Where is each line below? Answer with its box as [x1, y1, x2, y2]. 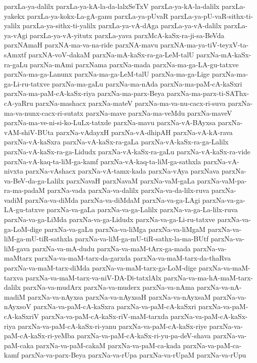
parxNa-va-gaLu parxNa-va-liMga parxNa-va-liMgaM [44, 224, 206, 234]
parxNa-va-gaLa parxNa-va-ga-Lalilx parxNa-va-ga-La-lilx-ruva [46, 204, 238, 215]
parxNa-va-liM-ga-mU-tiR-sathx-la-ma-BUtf [75, 233, 209, 244]
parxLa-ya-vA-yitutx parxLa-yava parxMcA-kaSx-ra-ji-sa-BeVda [30, 30, 224, 40]
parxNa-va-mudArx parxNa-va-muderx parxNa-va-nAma [23, 282, 195, 292]
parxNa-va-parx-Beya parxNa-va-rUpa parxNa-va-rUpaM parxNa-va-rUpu [21, 350, 246, 360]
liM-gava [4, 243, 30, 253]
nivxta [4, 166, 23, 176]
